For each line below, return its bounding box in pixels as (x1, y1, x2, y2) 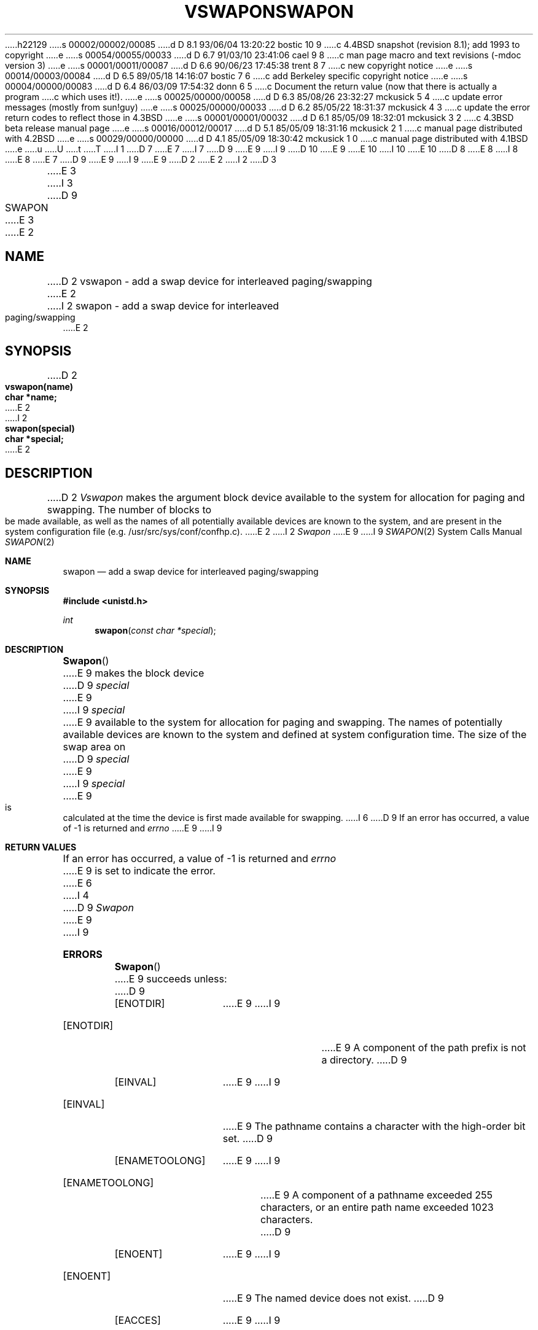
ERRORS (63, 948, 103, 961)
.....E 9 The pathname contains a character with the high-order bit (222, 1120, 526, 1133)
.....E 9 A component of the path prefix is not (321, 1041, 526, 1054)
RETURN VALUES (5, 842, 77, 853)
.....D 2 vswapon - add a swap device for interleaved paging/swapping (47, 274, 372, 287)
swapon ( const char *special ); (95, 625, 216, 636)
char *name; (5, 392, 57, 403)
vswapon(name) (5, 381, 73, 392)
